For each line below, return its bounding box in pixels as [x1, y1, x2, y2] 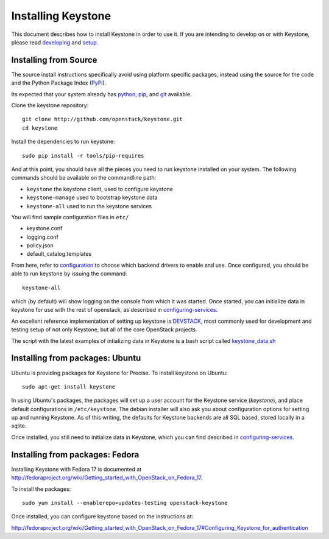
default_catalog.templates [26, 250, 91, 258]
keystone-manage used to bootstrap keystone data [26, 194, 158, 201]
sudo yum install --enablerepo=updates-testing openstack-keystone [22, 499, 228, 506]
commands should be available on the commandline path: [11, 174, 157, 181]
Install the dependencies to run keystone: [11, 138, 115, 146]
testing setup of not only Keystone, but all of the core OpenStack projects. [11, 326, 197, 333]
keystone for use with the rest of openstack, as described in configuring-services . [11, 306, 218, 314]
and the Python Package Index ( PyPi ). [11, 79, 107, 86]
